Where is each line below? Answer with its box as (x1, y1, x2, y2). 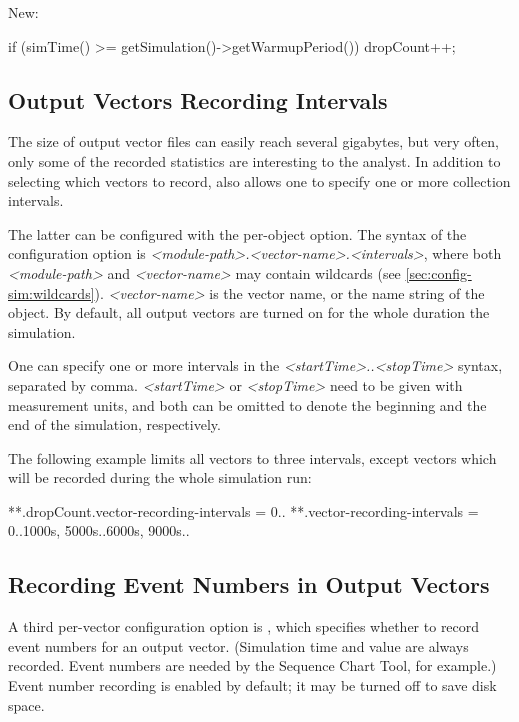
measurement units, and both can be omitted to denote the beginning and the (8, 394, 487, 415)
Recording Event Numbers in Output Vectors (8, 569, 490, 600)
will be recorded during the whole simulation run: (8, 467, 312, 488)
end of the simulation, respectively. (8, 414, 221, 435)
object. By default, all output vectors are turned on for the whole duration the (8, 302, 490, 323)
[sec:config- (405, 262, 472, 283)
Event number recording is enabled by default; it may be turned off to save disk (8, 675, 497, 696)
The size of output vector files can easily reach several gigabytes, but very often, (8, 131, 499, 152)
